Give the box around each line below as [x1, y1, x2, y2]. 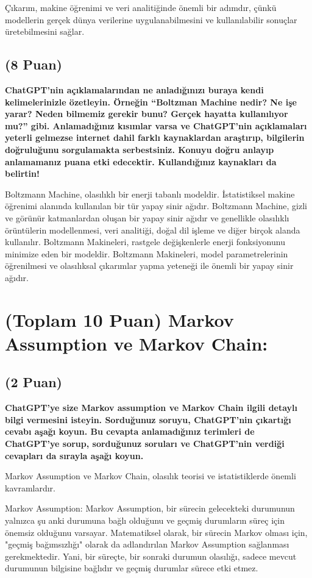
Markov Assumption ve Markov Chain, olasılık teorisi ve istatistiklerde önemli [5, 469, 296, 482]
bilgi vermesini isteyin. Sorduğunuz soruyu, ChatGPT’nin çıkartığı [5, 413, 291, 426]
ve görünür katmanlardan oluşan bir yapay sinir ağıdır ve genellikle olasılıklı [5, 211, 289, 224]
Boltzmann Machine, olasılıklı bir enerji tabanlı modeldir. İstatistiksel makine [5, 187, 295, 200]
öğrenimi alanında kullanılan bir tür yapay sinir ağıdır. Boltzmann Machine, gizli [5, 199, 308, 212]
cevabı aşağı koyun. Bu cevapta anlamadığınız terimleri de [5, 425, 255, 438]
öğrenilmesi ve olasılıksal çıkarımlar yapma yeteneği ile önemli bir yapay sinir [5, 259, 294, 272]
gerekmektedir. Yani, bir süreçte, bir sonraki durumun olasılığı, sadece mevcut [5, 549, 297, 562]
